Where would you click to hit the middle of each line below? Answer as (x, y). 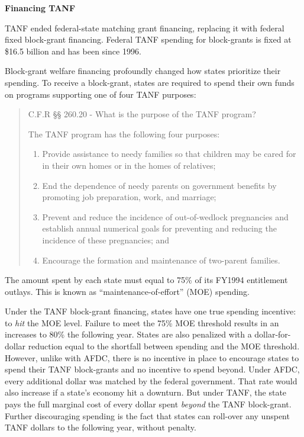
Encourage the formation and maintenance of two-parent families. (161, 260)
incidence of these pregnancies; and (106, 240)
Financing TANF (40, 8)
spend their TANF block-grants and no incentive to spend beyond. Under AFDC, (152, 369)
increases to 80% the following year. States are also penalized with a (128, 334)
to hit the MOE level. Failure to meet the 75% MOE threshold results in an (142, 322)
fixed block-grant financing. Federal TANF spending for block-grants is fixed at (148, 39)
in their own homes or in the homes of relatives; (129, 165)
